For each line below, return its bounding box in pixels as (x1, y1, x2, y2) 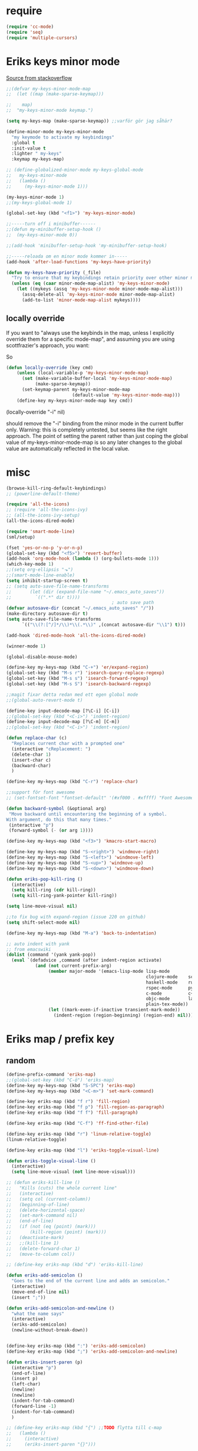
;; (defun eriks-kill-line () (6, 1179, 81, 1186)
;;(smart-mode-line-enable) (6, 572, 75, 578)
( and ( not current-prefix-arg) (35, 963, 112, 969)
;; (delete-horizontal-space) (6, 1207, 85, 1213)
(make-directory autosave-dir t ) (6, 611, 88, 617)
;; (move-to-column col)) (6, 1251, 75, 1257)
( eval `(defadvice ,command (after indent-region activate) (11, 957, 162, 963)
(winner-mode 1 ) (6, 643, 46, 649)
